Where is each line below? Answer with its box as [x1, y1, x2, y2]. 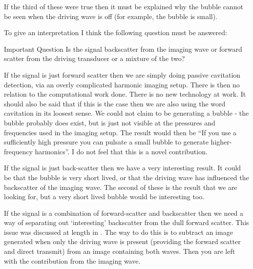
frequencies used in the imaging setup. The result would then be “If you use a [4, 127, 237, 137]
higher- [211, 137, 232, 147]
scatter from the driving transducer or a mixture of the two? [4, 53, 185, 63]
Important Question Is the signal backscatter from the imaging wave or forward [4, 43, 242, 54]
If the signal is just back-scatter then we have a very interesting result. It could [4, 163, 241, 173]
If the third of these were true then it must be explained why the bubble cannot [4, 1, 243, 11]
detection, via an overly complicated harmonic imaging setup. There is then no [4, 79, 240, 89]
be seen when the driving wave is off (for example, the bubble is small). [4, 11, 218, 21]
